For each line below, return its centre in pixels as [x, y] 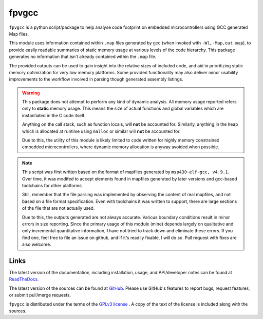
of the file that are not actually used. [58, 208]
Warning [31, 93]
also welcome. [37, 244]
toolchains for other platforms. [53, 185]
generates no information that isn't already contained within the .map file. [83, 57]
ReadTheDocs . [24, 279]
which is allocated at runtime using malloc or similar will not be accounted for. [101, 131]
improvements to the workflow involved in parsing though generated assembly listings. [96, 79]
